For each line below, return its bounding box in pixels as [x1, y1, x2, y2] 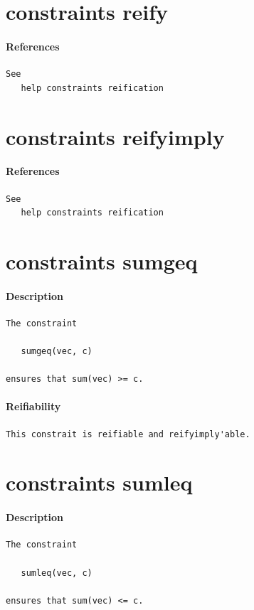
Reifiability [6, 399, 61, 414]
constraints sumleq [6, 468, 193, 497]
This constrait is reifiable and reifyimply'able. [6, 429, 250, 439]
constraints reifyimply [6, 122, 225, 151]
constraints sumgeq [6, 246, 198, 275]
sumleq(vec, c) [21, 567, 92, 578]
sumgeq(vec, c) [21, 346, 92, 357]
